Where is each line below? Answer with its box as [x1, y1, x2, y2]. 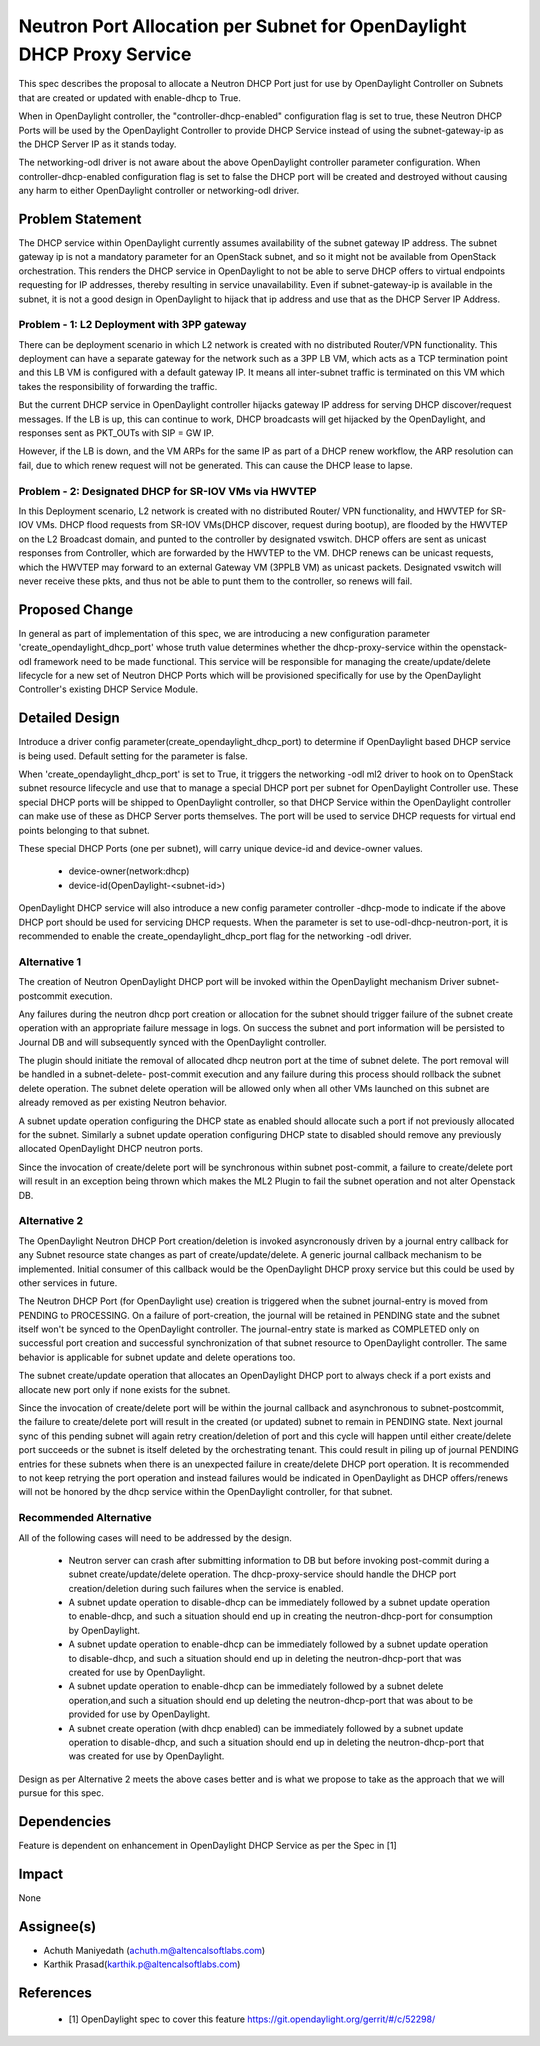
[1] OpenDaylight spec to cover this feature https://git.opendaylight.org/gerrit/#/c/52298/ [68, 2013, 436, 2025]
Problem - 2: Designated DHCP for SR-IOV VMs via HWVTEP [18, 484, 317, 498]
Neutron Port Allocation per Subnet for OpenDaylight [18, 15, 467, 37]
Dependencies [18, 1813, 112, 1830]
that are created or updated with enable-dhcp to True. [18, 91, 242, 104]
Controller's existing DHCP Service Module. [18, 683, 199, 695]
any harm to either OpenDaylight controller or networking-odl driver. [18, 185, 300, 197]
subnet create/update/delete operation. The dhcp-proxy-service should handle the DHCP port [68, 1568, 457, 1580]
